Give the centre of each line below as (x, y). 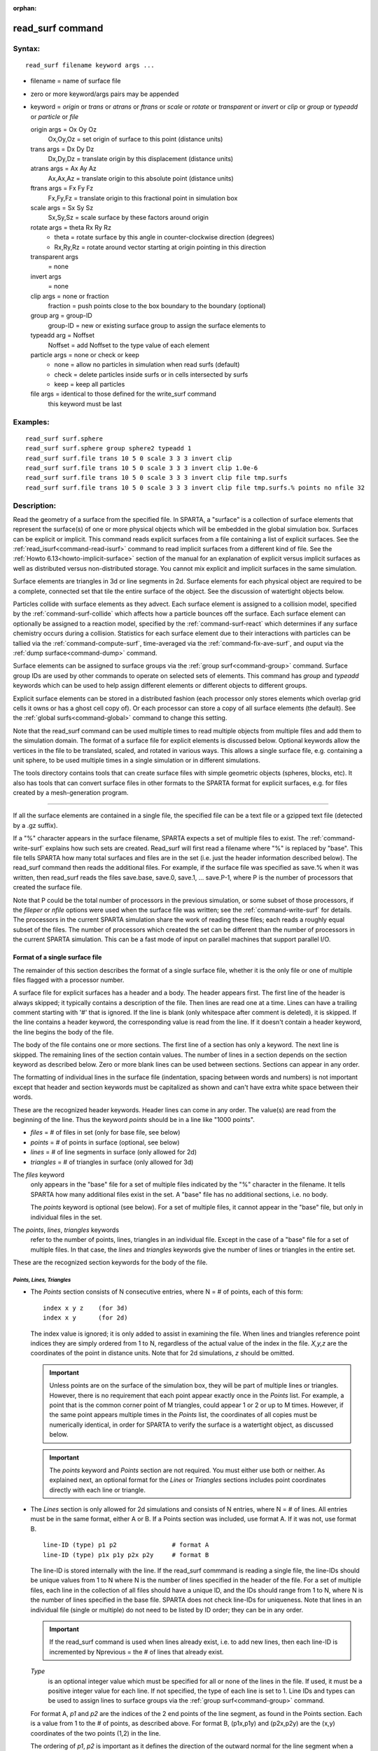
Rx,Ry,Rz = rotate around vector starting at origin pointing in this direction (160, 247)
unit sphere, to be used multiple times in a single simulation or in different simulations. (136, 760)
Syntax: (27, 48)
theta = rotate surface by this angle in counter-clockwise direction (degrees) (164, 237)
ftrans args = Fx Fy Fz (62, 188)
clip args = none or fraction (70, 296)
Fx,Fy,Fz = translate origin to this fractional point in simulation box (143, 198)
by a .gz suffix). (35, 825)
